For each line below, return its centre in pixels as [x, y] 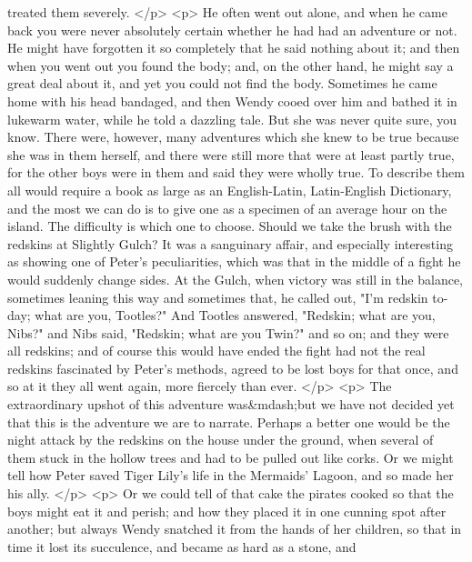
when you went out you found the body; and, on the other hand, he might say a [231, 65]
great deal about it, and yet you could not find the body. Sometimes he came [222, 83]
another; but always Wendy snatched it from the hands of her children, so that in [235, 529]
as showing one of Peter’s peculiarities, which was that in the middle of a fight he [234, 261]
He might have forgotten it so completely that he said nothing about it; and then [234, 48]
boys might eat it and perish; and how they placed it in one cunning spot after [227, 511]
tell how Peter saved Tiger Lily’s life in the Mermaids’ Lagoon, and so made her [231, 475]
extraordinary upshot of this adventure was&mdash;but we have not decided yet [231, 404]
